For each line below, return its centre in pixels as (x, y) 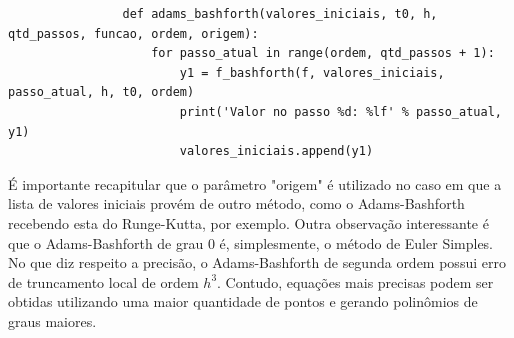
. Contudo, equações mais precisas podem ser (355, 281)
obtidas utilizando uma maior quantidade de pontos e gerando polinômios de (243, 301)
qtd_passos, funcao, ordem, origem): (133, 33)
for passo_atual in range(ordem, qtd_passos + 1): (323, 53)
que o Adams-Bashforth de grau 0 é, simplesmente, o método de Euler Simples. (251, 242)
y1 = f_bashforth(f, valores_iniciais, (312, 72)
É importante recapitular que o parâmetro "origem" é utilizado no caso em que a (255, 183)
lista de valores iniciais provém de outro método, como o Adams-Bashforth (236, 203)
